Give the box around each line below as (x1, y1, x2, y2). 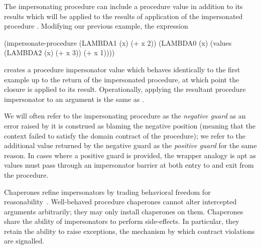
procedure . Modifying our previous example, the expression (4, 21, 188, 31)
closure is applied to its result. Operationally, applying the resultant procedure (4, 84, 246, 94)
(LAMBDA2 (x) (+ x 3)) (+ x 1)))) (4, 47, 115, 58)
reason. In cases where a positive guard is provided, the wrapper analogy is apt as (4, 150, 256, 160)
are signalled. (4, 235, 45, 246)
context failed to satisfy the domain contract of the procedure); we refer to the (4, 130, 245, 141)
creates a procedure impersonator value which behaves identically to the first (4, 64, 240, 74)
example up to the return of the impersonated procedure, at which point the (4, 74, 239, 84)
